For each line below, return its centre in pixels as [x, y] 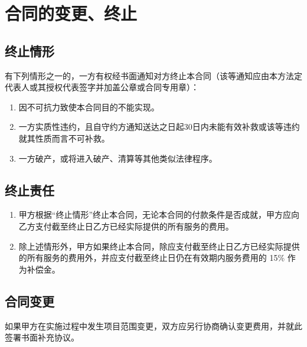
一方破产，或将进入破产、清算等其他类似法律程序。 [118, 158]
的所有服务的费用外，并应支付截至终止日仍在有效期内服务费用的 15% [152, 258]
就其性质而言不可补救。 [64, 138]
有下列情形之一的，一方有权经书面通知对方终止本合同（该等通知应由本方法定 [153, 75]
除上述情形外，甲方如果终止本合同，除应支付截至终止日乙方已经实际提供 [159, 246]
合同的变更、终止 [71, 13]
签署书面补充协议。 [42, 337]
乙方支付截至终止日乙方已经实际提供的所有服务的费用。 [126, 226]
